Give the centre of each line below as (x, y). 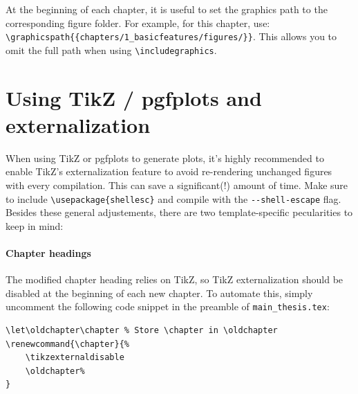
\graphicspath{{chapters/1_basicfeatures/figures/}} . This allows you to (171, 36)
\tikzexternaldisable (75, 358)
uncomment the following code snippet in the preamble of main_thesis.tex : (168, 306)
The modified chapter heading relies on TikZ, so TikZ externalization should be (175, 279)
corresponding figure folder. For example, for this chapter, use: (138, 23)
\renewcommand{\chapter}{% (67, 344)
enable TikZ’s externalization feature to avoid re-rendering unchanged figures (169, 171)
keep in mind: (35, 225)
